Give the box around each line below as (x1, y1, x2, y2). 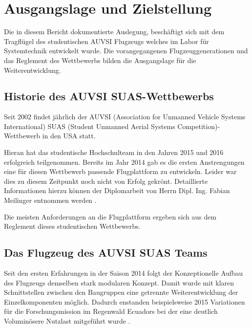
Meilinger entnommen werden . (4, 195, 97, 205)
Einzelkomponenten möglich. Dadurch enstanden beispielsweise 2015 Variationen (4, 296, 245, 307)
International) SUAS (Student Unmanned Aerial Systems (4, 121, 175, 131)
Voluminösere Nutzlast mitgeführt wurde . (4, 316, 130, 326)
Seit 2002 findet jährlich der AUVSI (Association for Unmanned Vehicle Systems (4, 111, 246, 122)
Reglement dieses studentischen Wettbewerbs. (4, 221, 141, 231)
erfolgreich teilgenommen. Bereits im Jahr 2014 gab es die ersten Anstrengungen (4, 156, 245, 167)
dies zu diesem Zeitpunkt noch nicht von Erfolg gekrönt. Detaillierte (4, 175, 208, 186)
